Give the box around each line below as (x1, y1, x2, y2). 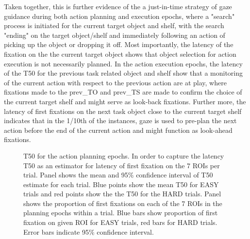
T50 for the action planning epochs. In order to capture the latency (23, 150, 224, 160)
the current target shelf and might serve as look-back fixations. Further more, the (4, 96, 246, 106)
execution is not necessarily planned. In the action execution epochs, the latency (4, 58, 243, 68)
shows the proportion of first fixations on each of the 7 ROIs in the (23, 198, 222, 208)
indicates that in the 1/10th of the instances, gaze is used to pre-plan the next (4, 115, 237, 126)
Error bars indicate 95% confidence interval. (23, 226, 154, 237)
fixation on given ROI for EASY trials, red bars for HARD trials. (23, 217, 217, 227)
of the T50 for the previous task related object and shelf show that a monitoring (4, 68, 243, 78)
